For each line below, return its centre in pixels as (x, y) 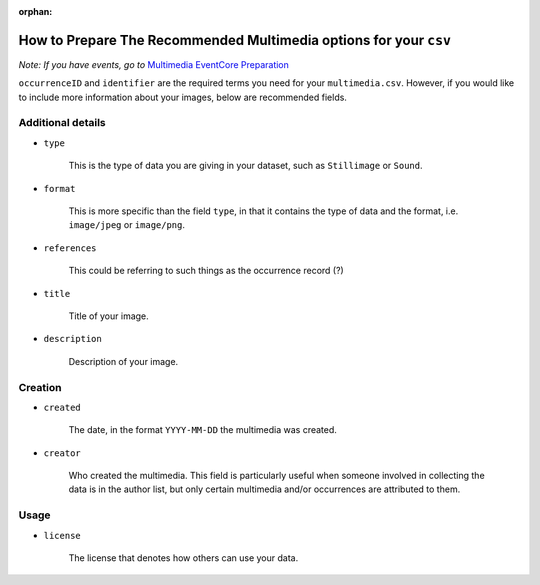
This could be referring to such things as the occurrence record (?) (206, 271)
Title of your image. (108, 316)
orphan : (35, 11)
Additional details (62, 123)
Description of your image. (123, 361)
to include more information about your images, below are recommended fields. (182, 97)
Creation (40, 387)
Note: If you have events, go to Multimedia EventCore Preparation (154, 64)
